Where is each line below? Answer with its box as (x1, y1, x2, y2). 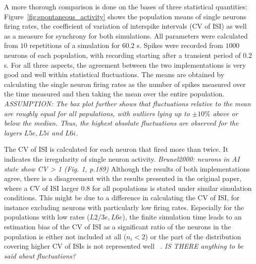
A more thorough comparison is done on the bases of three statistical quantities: (4, 1, 248, 11)
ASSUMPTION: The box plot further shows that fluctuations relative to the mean (4, 98, 251, 108)
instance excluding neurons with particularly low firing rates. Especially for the (4, 202, 244, 212)
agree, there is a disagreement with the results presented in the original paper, (4, 173, 242, 183)
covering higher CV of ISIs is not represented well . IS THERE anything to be (4, 241, 244, 251)
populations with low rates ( (4, 212, 90, 222)
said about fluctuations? (4, 250, 76, 261)
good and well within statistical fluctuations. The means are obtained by (4, 69, 224, 80)
